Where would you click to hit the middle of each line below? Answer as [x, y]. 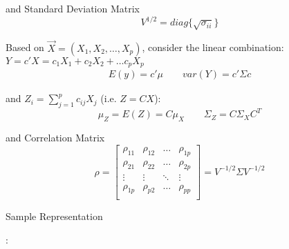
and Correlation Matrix [55, 138]
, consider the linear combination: [213, 47]
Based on [25, 47]
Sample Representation [54, 216]
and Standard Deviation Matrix [73, 8]
